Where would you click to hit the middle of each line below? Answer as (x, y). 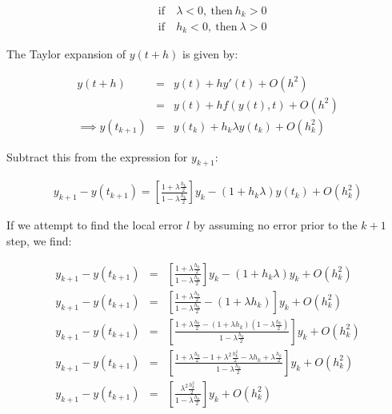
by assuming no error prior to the (275, 225)
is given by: (210, 53)
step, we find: (39, 241)
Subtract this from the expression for (97, 156)
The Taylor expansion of (66, 53)
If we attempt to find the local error (95, 225)
